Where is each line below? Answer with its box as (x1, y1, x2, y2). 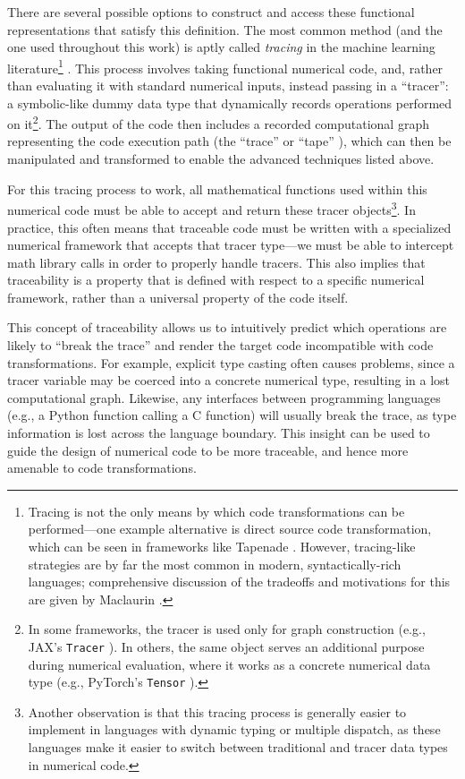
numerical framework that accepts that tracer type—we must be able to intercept (7, 235, 454, 254)
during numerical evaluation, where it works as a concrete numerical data (28, 655, 431, 673)
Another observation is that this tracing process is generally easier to (28, 702, 407, 721)
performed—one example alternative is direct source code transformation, (28, 519, 432, 538)
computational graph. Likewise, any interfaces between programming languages (7, 388, 441, 407)
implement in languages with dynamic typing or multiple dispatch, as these (28, 720, 441, 739)
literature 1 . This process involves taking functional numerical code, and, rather (7, 56, 444, 77)
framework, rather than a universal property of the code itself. (7, 287, 349, 306)
